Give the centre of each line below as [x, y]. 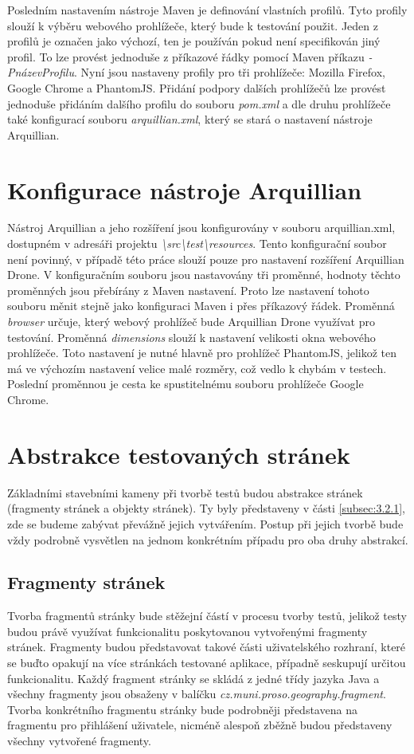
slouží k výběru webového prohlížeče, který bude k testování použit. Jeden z [193, 25]
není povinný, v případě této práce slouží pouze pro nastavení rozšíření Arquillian [206, 259]
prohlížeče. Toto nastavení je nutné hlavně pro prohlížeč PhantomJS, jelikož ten [202, 353]
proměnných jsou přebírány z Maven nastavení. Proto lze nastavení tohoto [188, 290]
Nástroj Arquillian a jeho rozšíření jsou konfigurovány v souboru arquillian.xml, [201, 228]
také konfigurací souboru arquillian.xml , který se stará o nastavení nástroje [190, 119]
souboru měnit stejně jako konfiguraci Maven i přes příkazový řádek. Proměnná [201, 306]
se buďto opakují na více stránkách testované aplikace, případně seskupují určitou [207, 663]
